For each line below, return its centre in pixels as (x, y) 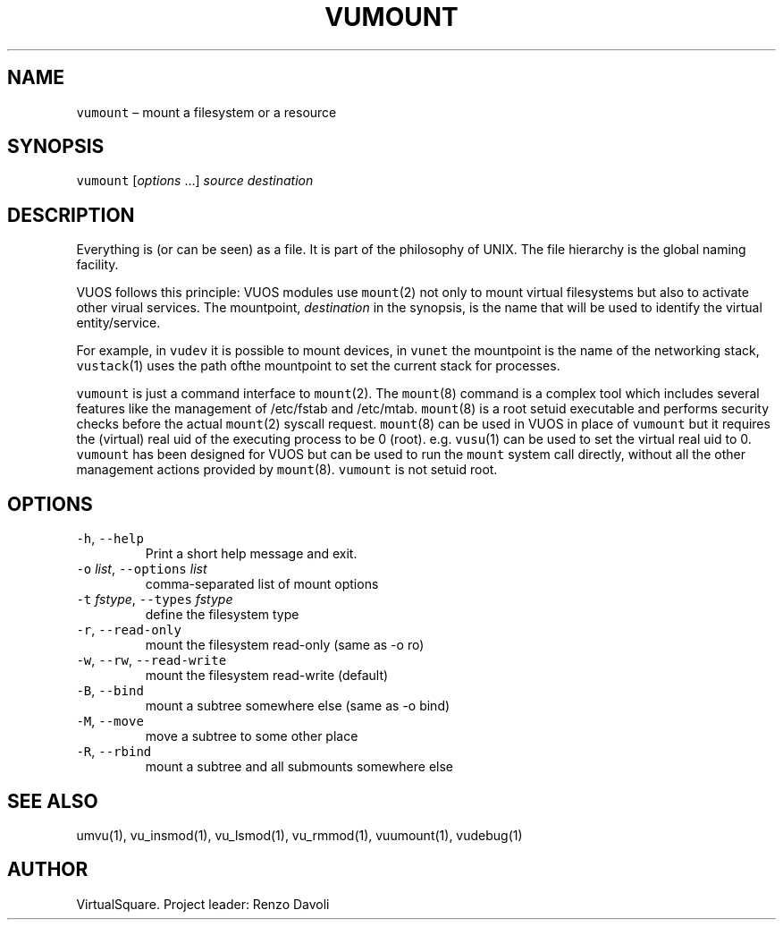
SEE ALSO (53, 801)
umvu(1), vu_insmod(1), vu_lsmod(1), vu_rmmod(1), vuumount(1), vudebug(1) (299, 835)
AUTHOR (48, 870)
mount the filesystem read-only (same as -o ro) (285, 645)
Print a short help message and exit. (251, 554)
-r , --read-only (129, 630)
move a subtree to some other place (252, 736)
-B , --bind (110, 691)
